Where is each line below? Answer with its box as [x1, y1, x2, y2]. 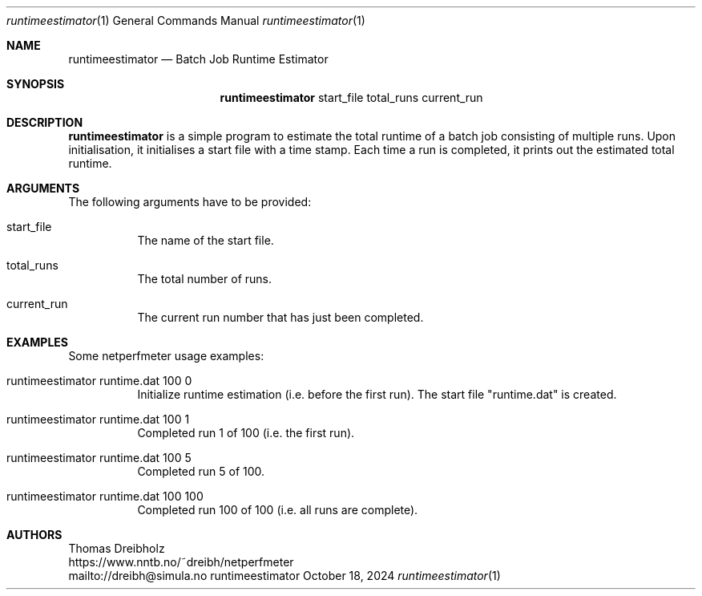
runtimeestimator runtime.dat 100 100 [6, 489, 204, 503]
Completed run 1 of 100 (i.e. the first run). [137, 426, 355, 440]
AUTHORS [6, 528, 63, 541]
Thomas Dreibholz [68, 541, 165, 555]
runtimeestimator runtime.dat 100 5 [6, 451, 192, 464]
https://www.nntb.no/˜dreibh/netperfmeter [68, 555, 294, 569]
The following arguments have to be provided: [68, 195, 312, 209]
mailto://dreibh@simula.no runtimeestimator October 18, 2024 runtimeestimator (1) [68, 569, 501, 582]
